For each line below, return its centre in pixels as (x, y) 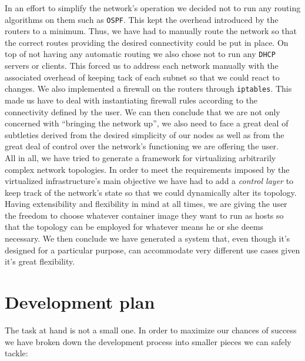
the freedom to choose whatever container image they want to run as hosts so (144, 215)
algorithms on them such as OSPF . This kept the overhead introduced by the (142, 19)
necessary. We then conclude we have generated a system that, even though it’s (148, 238)
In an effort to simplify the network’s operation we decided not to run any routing (153, 8)
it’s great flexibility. (40, 261)
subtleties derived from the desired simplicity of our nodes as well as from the (145, 134)
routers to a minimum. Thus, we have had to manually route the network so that (151, 31)
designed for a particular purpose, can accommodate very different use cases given (152, 250)
